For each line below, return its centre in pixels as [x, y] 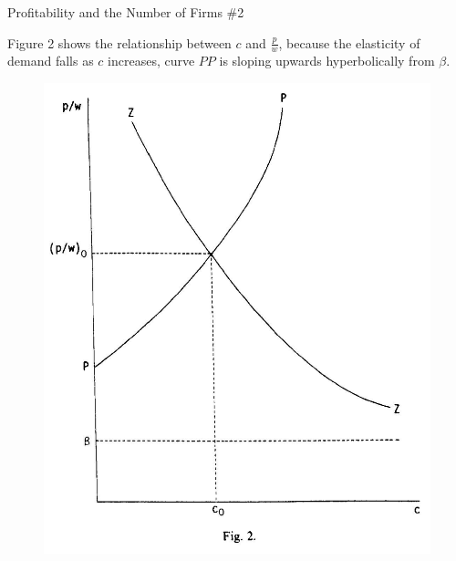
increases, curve [151, 61]
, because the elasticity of [349, 42]
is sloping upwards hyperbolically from [327, 61]
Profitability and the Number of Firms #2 [126, 12]
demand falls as [51, 61]
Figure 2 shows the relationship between [119, 42]
